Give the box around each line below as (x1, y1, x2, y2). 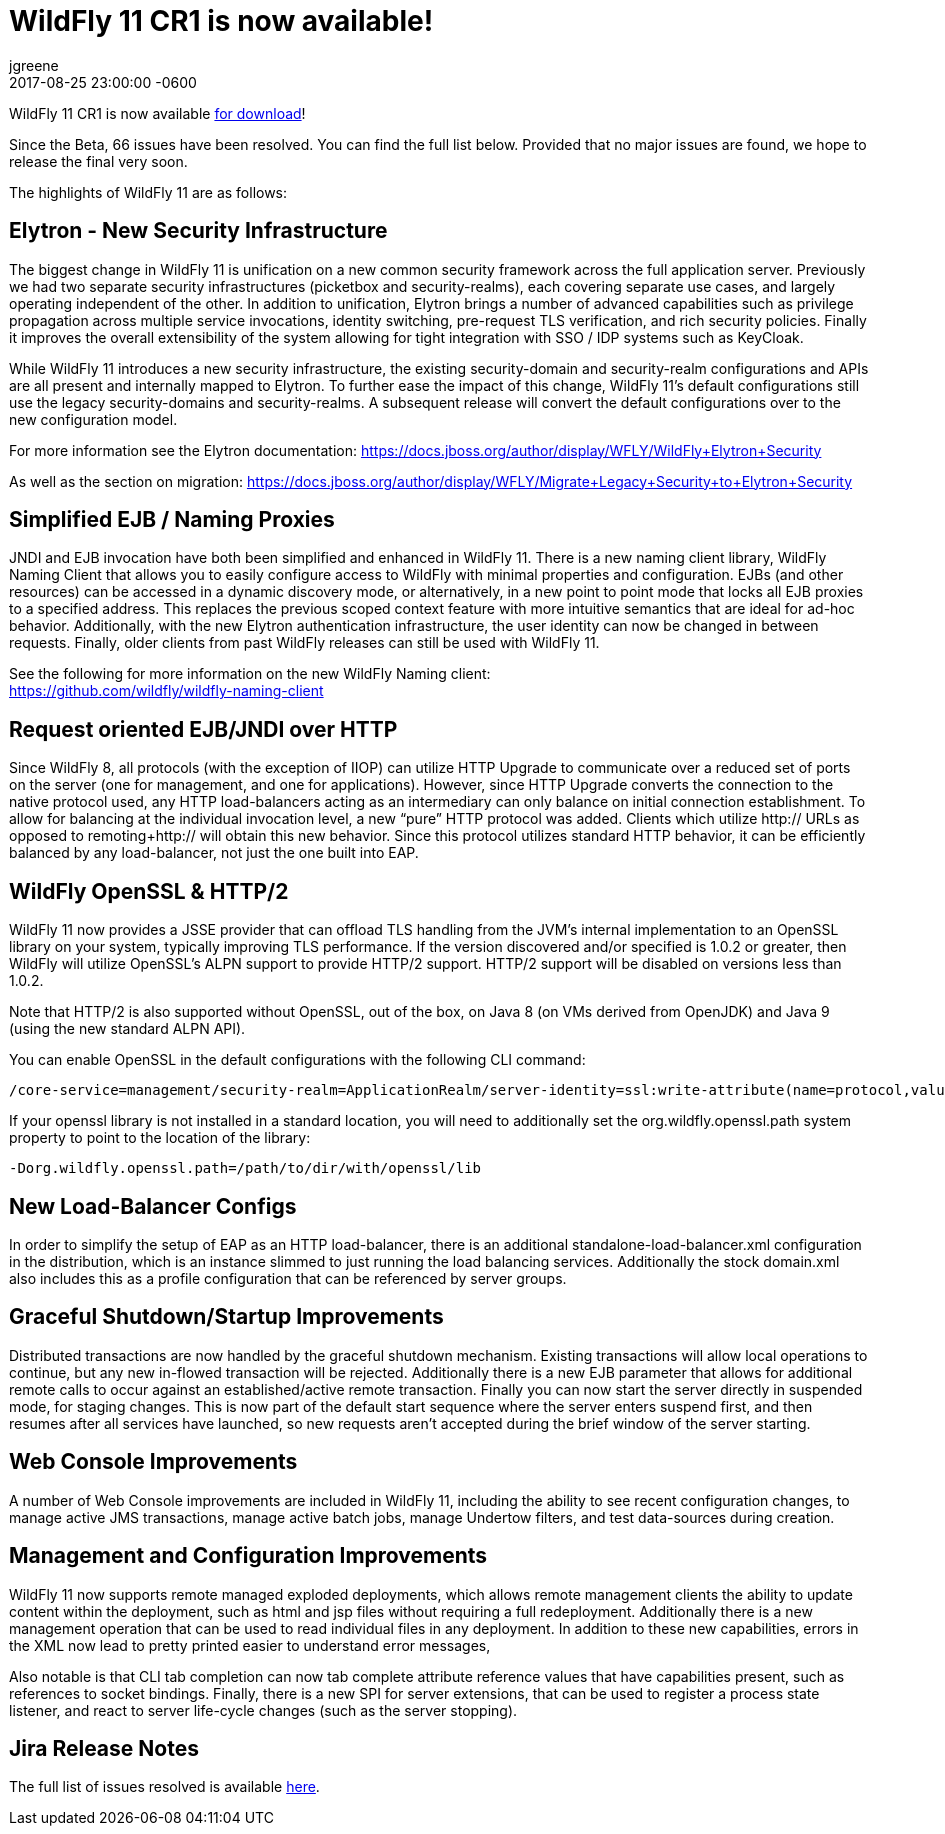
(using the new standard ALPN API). (9, 1020, 246, 1038)
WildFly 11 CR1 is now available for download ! (9, 104, 306, 122)
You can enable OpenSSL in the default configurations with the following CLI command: (9, 1051, 586, 1069)
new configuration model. (9, 410, 178, 428)
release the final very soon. (9, 152, 188, 170)
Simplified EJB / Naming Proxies (9, 507, 335, 533)
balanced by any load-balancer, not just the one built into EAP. (9, 844, 419, 862)
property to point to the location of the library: (9, 1129, 311, 1147)
